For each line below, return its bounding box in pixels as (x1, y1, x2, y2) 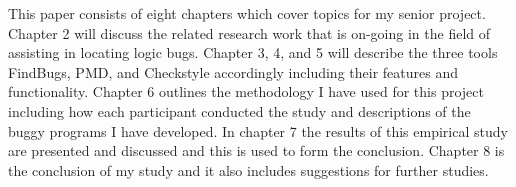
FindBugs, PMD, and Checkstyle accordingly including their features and (8, 61, 458, 82)
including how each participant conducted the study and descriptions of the (8, 100, 471, 121)
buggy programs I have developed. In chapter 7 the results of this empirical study (8, 120, 508, 141)
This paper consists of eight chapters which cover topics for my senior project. (8, 3, 486, 23)
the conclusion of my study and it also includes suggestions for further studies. (8, 159, 489, 180)
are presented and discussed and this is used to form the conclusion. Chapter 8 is (8, 140, 505, 161)
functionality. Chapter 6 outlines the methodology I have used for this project (8, 81, 484, 102)
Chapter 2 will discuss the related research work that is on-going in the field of (8, 22, 491, 43)
